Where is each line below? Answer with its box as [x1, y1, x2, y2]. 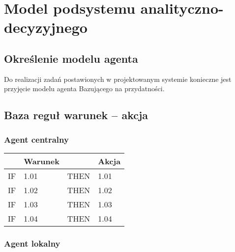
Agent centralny [4, 133, 69, 145]
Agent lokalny [4, 237, 60, 249]
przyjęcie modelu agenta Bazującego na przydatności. [4, 83, 165, 94]
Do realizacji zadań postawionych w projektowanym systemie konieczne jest [4, 74, 232, 84]
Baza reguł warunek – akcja [4, 107, 148, 123]
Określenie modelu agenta [4, 50, 138, 66]
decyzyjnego [4, 17, 88, 37]
